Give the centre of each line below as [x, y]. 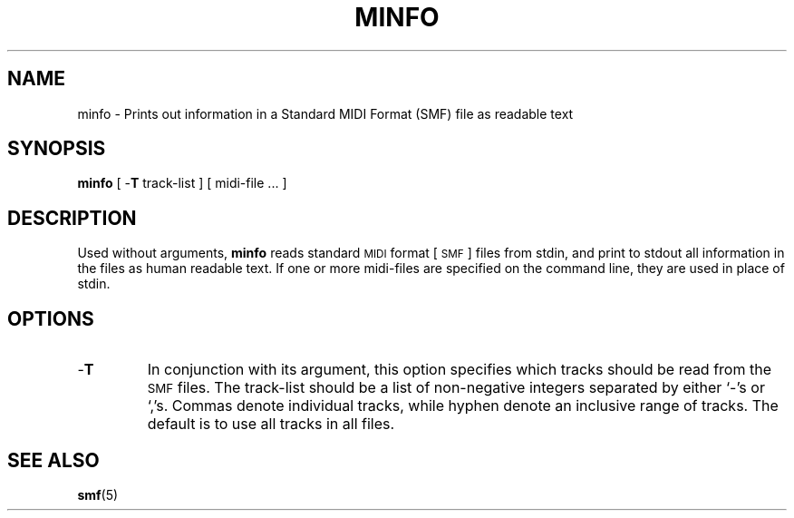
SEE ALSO [53, 460]
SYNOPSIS [57, 149]
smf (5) [98, 494]
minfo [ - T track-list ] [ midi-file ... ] [182, 183]
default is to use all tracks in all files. [271, 424]
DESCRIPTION [72, 218]
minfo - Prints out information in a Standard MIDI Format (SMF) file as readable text [325, 113]
